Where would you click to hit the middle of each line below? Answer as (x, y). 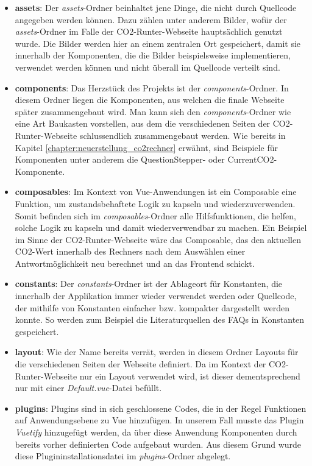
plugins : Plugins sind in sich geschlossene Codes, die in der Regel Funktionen (161, 408)
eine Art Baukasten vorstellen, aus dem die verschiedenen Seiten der (143, 123)
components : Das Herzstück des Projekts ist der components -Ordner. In (152, 87)
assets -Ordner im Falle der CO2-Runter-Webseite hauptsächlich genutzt (149, 31)
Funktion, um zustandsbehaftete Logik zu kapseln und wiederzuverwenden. (155, 203)
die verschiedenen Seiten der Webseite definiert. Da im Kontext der (140, 364)
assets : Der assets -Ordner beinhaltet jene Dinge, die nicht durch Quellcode (156, 7)
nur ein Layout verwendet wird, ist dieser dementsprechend (190, 376)
